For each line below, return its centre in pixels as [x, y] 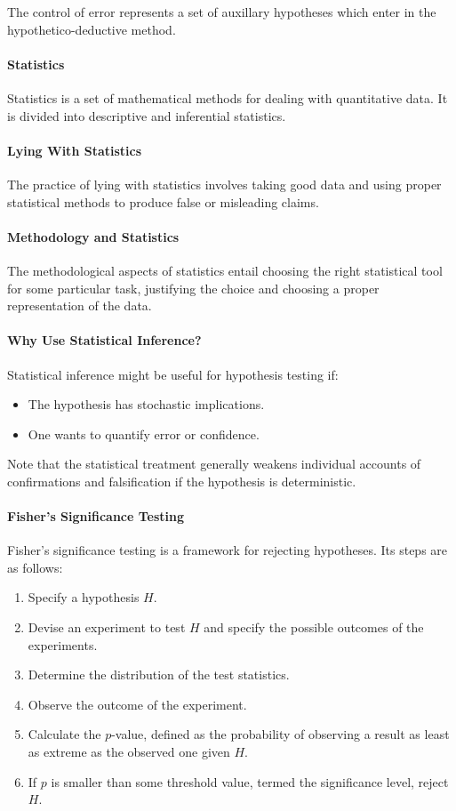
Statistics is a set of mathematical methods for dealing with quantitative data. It [228, 97]
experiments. [63, 644]
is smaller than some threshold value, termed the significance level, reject [250, 781]
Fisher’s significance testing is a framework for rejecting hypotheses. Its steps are [228, 550]
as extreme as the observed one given [129, 752]
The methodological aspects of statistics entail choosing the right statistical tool [225, 270]
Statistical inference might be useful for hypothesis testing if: [173, 374]
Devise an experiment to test [107, 627]
